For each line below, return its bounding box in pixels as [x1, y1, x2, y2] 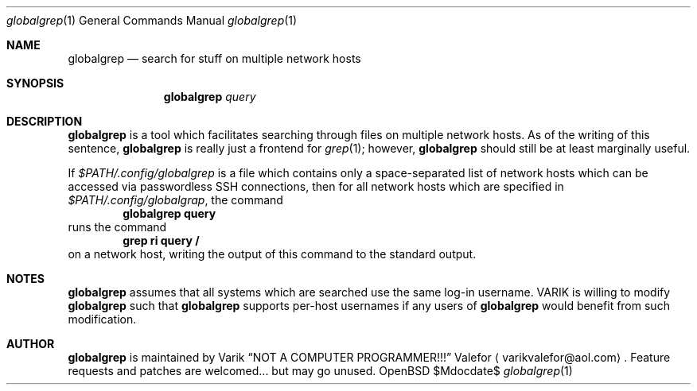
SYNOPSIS [6, 76, 64, 90]
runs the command [68, 220, 167, 234]
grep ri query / [123, 234, 200, 247]
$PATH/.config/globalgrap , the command [68, 193, 283, 207]
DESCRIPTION [6, 114, 83, 128]
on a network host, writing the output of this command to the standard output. [68, 247, 477, 261]
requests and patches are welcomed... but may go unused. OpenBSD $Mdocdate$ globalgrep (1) [68, 364, 573, 377]
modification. [68, 312, 137, 326]
